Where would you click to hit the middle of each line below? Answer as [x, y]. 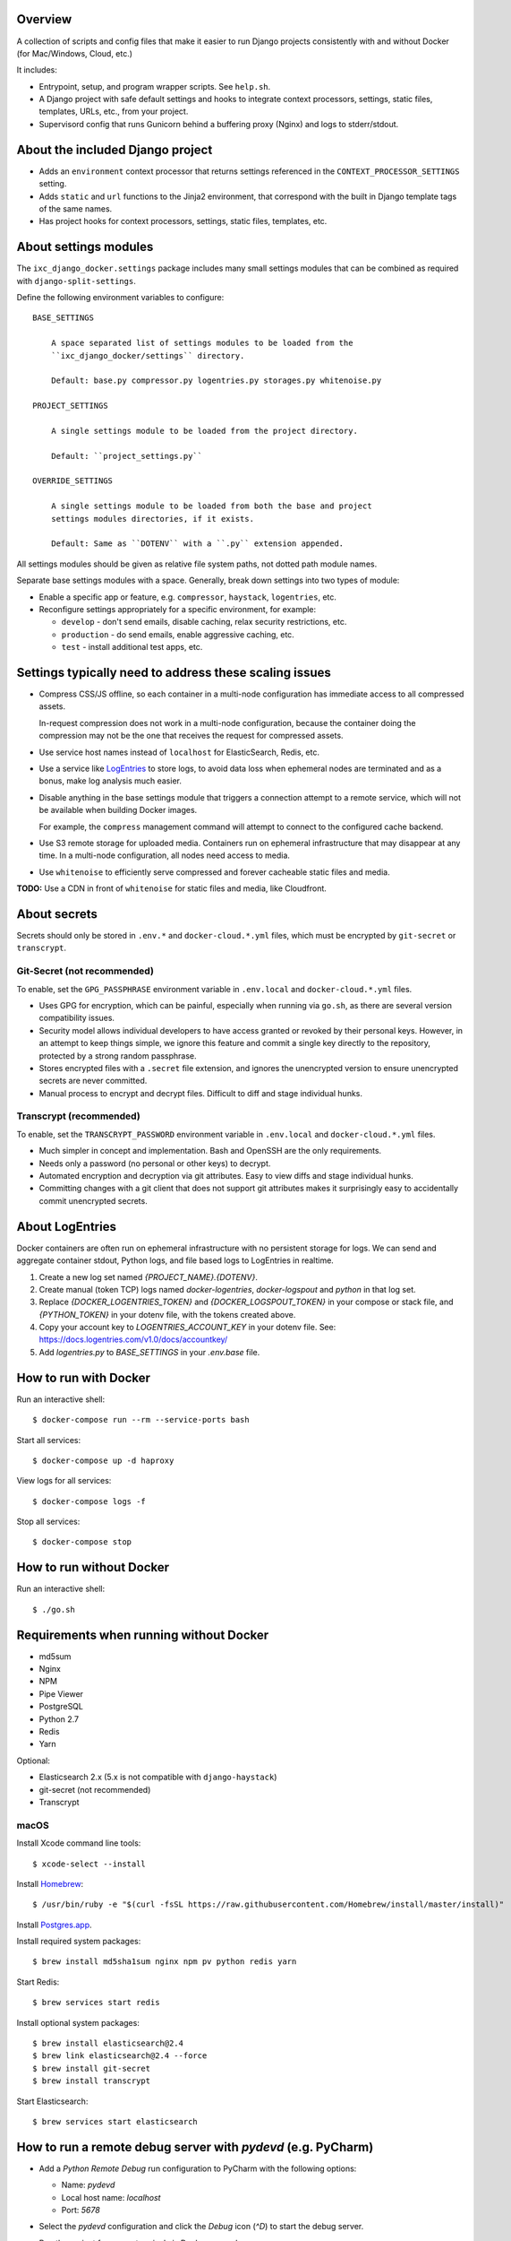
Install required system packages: [79, 1942]
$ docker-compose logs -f [89, 1501]
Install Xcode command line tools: [79, 1843]
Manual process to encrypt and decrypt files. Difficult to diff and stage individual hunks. [200, 1093]
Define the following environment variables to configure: [120, 298]
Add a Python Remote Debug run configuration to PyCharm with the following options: [198, 2168]
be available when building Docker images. [118, 810]
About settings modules [85, 247]
